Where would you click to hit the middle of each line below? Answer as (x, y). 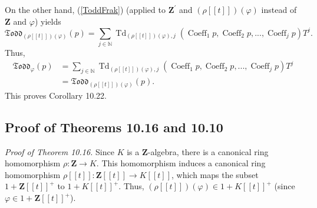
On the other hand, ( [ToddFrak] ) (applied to (85, 9)
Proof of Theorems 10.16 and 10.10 (114, 127)
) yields (48, 21)
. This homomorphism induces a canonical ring (181, 163)
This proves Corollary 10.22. (56, 95)
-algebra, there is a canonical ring (208, 151)
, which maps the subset (215, 174)
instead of (279, 9)
